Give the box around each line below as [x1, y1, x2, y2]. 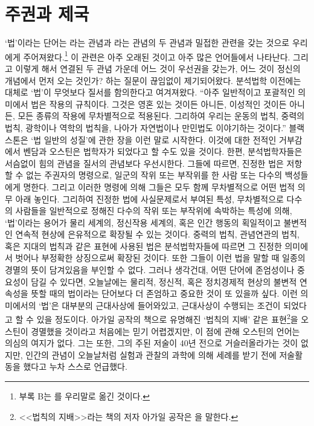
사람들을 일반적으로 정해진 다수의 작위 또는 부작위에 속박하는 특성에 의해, [15, 204, 292, 217]
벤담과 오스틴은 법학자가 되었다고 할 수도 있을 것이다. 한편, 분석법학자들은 [23, 145, 303, 158]
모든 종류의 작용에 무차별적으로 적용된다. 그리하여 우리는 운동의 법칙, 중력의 [18, 109, 305, 122]
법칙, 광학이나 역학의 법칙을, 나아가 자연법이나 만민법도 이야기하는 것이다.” [5, 121, 286, 134]
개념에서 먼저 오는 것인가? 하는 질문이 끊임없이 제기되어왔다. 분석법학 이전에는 [5, 74, 301, 86]
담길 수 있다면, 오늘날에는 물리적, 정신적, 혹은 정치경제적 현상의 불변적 [31, 275, 297, 288]
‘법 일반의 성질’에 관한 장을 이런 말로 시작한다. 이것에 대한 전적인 [31, 133, 277, 146]
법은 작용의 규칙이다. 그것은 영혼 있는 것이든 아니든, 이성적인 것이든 [31, 97, 287, 110]
